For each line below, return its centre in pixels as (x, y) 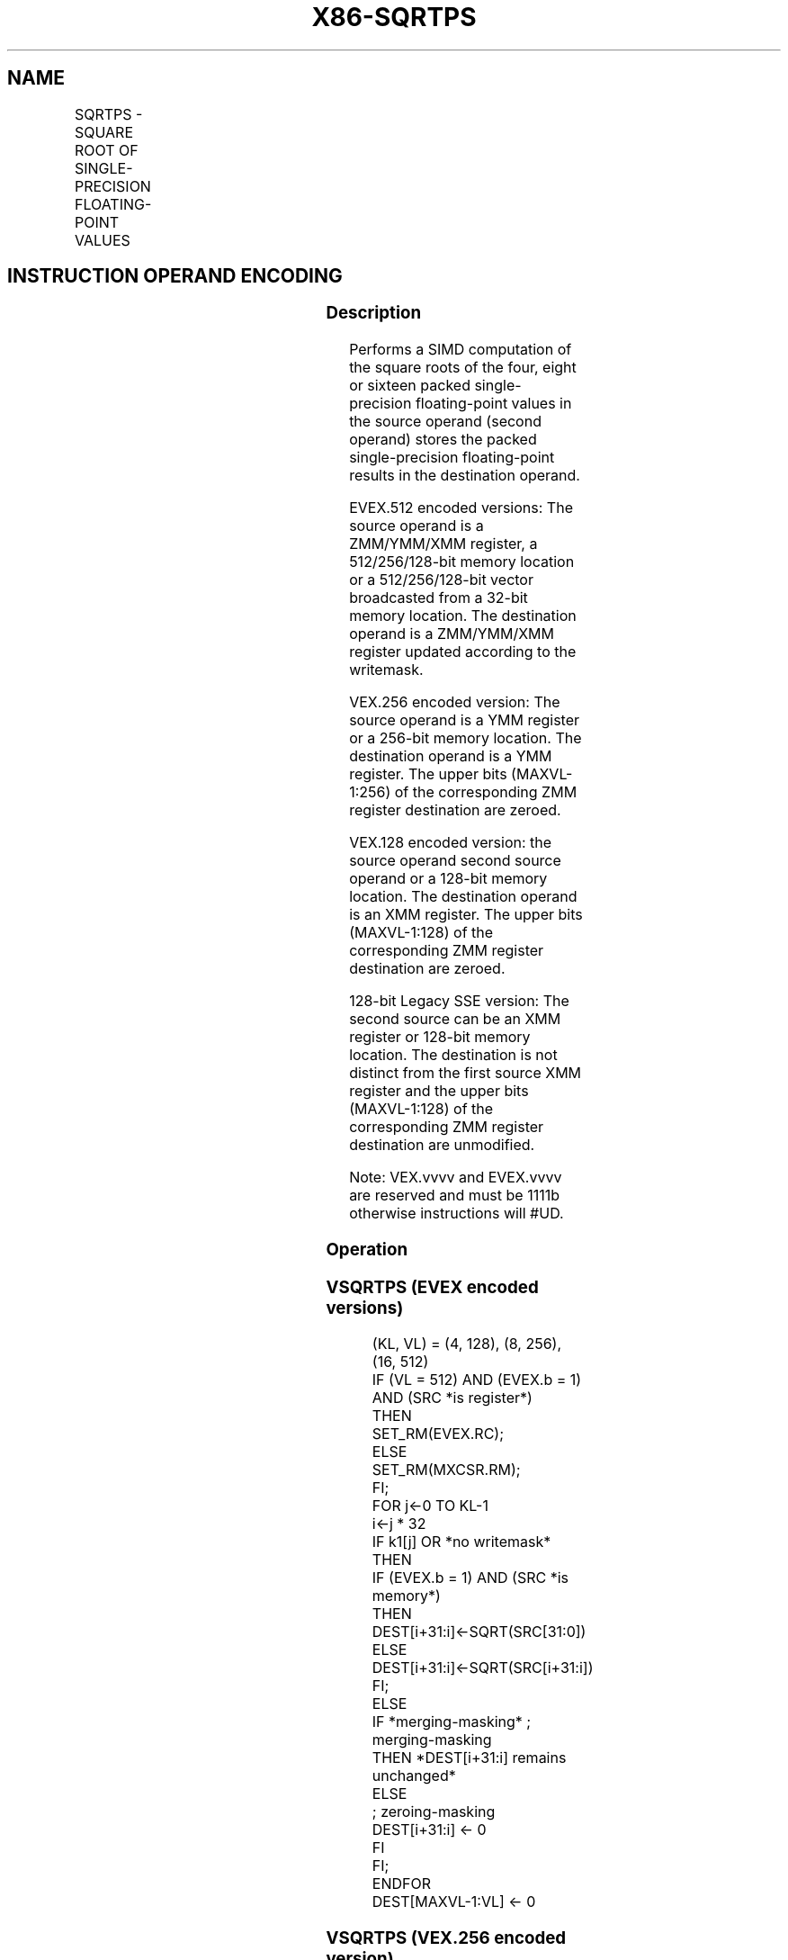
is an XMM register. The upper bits (466, 915)
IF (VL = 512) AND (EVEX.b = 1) (477, 1380)
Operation (367, 1249)
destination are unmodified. (442, 1145)
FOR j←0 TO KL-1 (430, 1506)
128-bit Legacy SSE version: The (459, 1001)
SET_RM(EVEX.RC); (438, 1434)
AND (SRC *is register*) (452, 1398)
